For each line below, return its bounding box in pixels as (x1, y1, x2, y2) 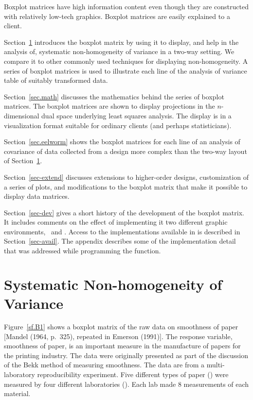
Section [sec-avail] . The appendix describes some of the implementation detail (4, 236, 236, 246)
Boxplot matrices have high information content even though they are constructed (4, 1, 249, 11)
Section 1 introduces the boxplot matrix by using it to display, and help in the (4, 37, 239, 47)
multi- (206, 360, 225, 370)
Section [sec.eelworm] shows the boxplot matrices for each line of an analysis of (4, 136, 240, 147)
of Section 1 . (4, 155, 42, 166)
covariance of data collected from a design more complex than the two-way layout (4, 146, 247, 156)
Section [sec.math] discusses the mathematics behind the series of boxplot (4, 91, 224, 101)
